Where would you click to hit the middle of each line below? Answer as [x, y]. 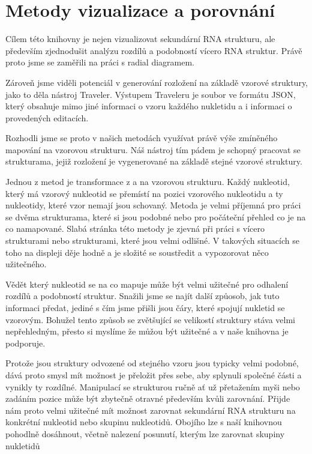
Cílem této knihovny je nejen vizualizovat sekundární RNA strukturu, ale [140, 39]
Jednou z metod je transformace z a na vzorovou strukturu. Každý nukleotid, [148, 182]
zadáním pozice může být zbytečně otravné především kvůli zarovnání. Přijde [148, 398]
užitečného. [26, 264]
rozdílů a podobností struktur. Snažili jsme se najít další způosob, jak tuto [142, 296]
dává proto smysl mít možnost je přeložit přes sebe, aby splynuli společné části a [154, 374]
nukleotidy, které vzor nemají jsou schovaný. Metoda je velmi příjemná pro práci [153, 205]
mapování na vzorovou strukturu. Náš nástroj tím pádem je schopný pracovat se [153, 149]
